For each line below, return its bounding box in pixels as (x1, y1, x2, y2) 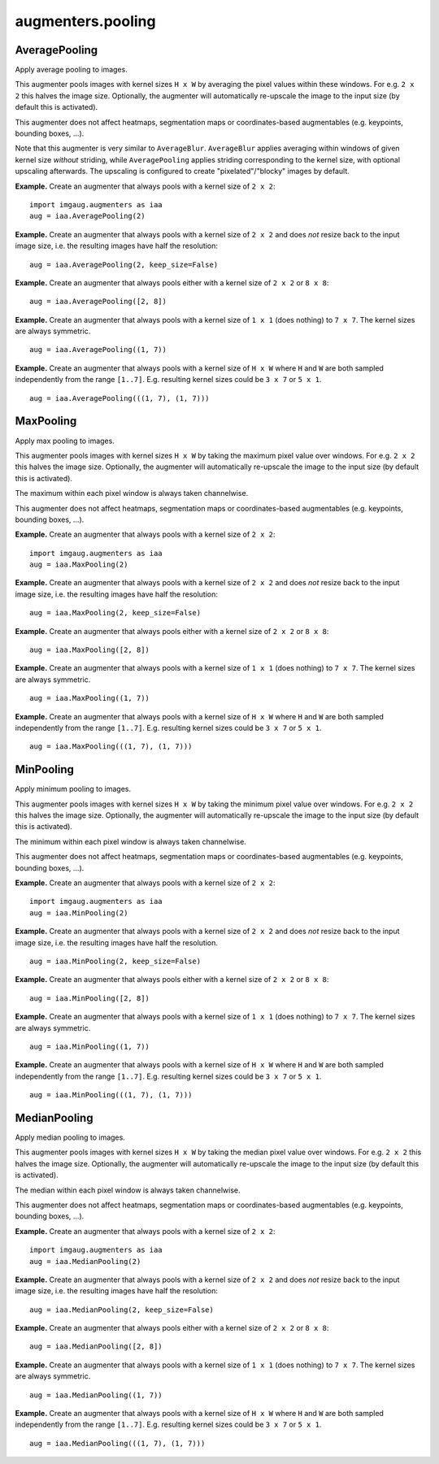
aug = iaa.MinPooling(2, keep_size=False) (29, 956, 202, 966)
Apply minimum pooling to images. (15, 784, 132, 794)
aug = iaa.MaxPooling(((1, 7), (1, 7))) (29, 742, 193, 751)
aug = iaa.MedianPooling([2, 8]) (29, 1342, 163, 1351)
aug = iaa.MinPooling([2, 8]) (29, 993, 150, 1003)
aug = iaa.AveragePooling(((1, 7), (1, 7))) (29, 393, 211, 402)
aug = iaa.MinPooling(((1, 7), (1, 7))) (29, 1090, 193, 1100)
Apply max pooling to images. (15, 436, 115, 445)
